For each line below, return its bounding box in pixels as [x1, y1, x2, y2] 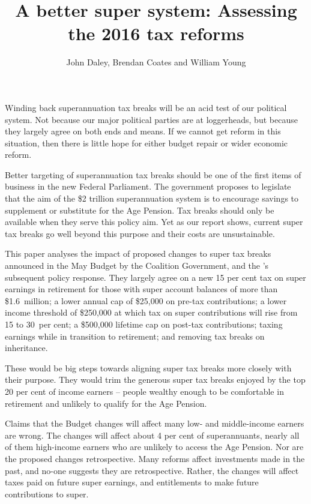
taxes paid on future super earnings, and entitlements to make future [5, 476, 259, 488]
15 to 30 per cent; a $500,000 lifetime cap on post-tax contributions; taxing [5, 318, 283, 330]
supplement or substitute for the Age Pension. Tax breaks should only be [5, 203, 274, 216]
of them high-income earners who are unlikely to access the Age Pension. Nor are [5, 440, 304, 453]
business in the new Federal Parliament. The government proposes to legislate [5, 180, 291, 193]
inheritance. [5, 341, 48, 354]
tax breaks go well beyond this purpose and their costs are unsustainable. [5, 227, 275, 239]
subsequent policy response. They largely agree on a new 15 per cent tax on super [5, 271, 306, 283]
